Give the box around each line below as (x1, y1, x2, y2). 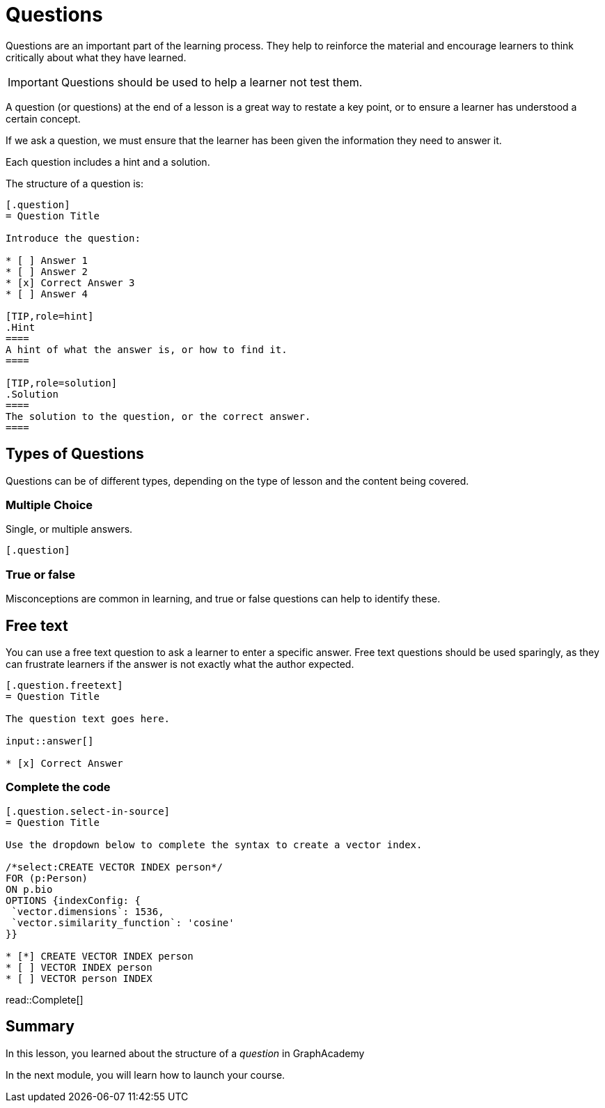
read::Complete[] (6, 993, 84, 1006)
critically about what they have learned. (6, 51, 187, 63)
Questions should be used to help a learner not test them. (61, 75, 363, 89)
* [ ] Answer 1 (6, 254, 88, 266)
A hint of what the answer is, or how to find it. (6, 343, 288, 355)
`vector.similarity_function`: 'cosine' (11, 916, 235, 928)
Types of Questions (6, 445, 144, 463)
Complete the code (6, 780, 111, 795)
